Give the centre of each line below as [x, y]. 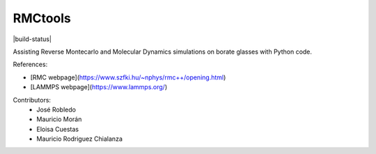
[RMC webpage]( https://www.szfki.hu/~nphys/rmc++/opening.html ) [128, 77]
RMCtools [42, 18]
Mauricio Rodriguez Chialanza [80, 139]
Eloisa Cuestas [58, 129]
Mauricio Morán [59, 119]
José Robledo [56, 109]
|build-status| [32, 39]
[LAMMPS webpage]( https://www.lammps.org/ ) [99, 87]
